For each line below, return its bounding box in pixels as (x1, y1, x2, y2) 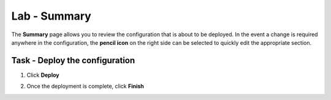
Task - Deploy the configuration (11, 55, 135, 66)
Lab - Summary (11, 9, 91, 23)
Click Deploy (26, 71, 59, 79)
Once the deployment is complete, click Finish (26, 83, 144, 90)
